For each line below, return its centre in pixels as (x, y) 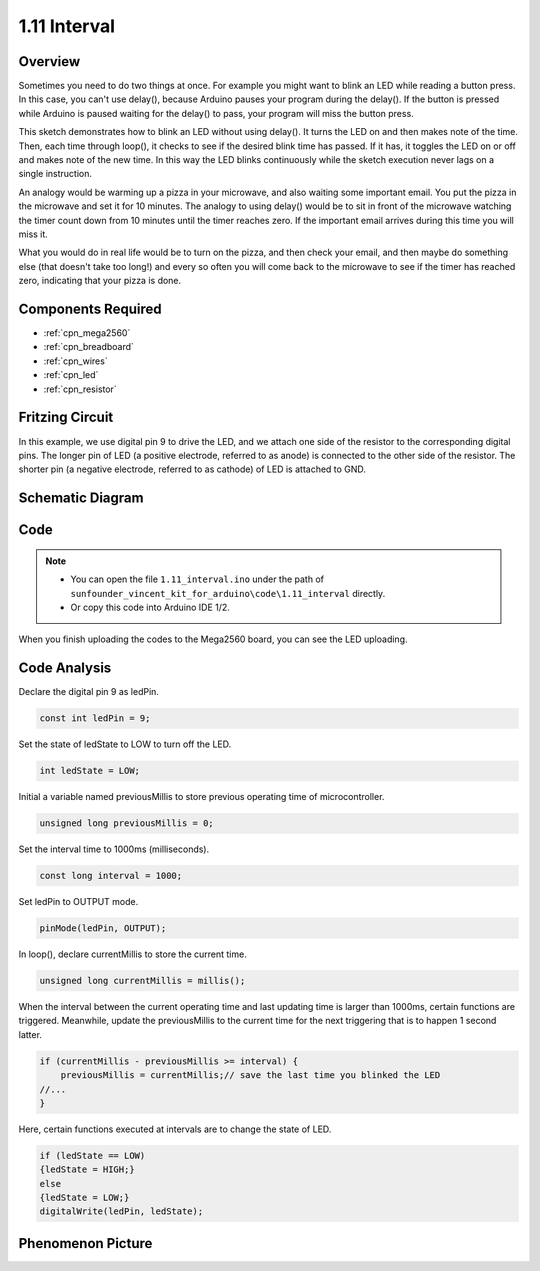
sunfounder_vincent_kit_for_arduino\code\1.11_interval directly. (228, 593)
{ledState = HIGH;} (87, 1169)
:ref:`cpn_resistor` (80, 389)
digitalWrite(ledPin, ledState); (121, 1211)
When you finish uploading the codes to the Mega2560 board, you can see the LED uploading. (213, 639)
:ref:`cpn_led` (71, 375)
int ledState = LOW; (89, 771)
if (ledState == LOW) (92, 1155)
